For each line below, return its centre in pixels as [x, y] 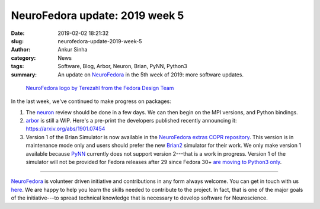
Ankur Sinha [73, 50]
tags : [17, 66]
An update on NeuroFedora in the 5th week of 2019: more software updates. [151, 75]
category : [23, 58]
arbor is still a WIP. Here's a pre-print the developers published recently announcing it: [131, 121]
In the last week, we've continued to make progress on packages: [91, 101]
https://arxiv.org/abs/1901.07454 [65, 129]
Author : [21, 50]
